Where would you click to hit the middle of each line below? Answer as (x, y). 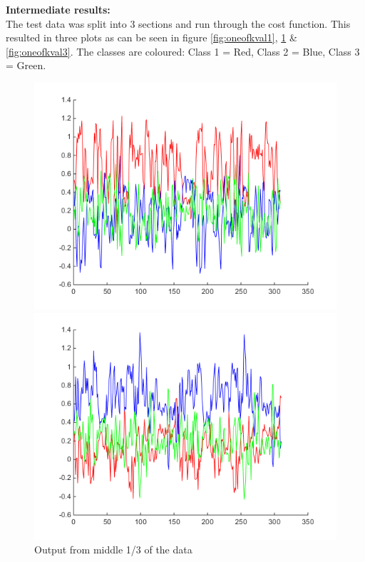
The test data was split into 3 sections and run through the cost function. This (178, 23)
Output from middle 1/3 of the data (113, 550)
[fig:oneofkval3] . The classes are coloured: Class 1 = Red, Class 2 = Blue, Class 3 (183, 51)
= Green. (26, 65)
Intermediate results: (58, 9)
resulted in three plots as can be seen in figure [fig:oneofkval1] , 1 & (151, 37)
